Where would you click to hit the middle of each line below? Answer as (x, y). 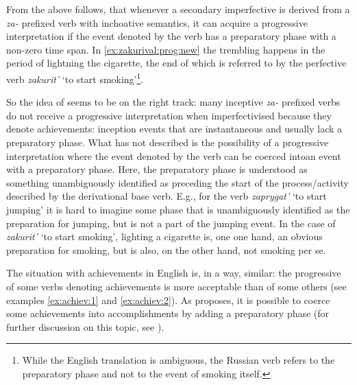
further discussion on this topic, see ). (85, 326)
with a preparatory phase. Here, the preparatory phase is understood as (157, 169)
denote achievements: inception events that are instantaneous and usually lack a (174, 129)
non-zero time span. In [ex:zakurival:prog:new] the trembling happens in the (166, 49)
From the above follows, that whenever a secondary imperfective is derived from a (178, 9)
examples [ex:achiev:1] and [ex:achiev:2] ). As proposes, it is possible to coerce (168, 300)
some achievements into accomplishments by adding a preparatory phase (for (168, 313)
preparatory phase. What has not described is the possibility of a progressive (168, 142)
